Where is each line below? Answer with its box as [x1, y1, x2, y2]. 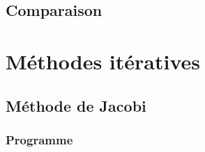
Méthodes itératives [6, 47, 200, 75]
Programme [6, 130, 73, 148]
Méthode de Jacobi [6, 94, 146, 116]
